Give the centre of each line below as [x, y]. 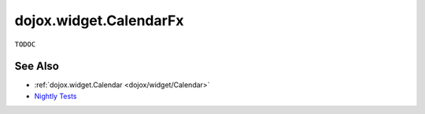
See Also [37, 66]
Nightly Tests [55, 96]
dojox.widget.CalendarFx [99, 20]
